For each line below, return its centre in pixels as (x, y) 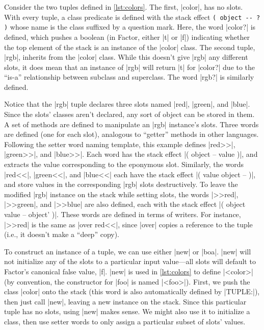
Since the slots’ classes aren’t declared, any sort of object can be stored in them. (129, 114)
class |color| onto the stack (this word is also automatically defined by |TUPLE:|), (132, 291)
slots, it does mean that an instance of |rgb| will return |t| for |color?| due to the (130, 67)
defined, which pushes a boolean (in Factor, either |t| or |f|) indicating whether (127, 37)
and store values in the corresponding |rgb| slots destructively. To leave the (121, 184)
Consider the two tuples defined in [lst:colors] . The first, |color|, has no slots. (124, 7)
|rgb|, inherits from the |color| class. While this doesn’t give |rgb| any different (126, 57)
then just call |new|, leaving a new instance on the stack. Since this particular (125, 301)
